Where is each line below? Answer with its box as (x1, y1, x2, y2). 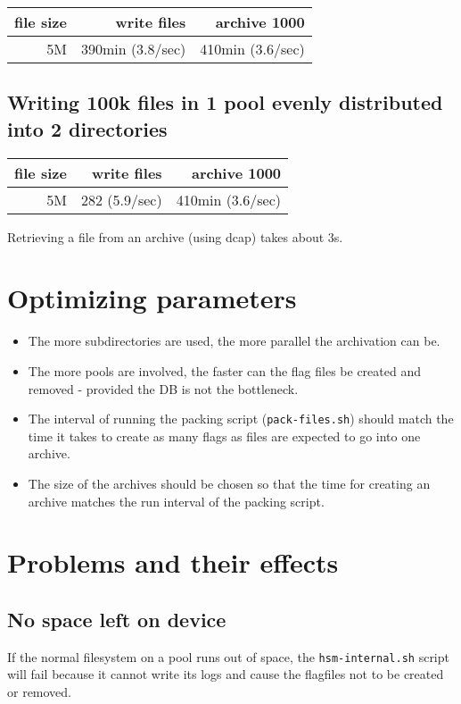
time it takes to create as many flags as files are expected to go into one (28, 426, 421, 445)
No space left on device (7, 605, 226, 633)
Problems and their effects (7, 544, 339, 581)
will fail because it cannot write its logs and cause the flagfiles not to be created (7, 665, 444, 683)
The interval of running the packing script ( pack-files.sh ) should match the (28, 409, 454, 428)
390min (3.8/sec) (80, 38, 186, 59)
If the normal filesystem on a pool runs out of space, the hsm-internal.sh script (7, 647, 449, 666)
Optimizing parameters (7, 280, 297, 316)
